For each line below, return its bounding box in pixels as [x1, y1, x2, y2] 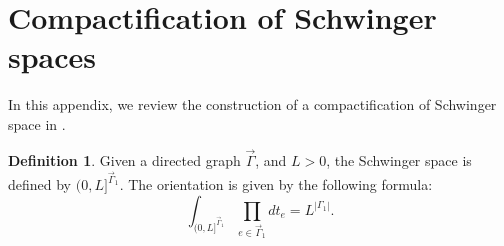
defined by [8, 174, 72, 195]
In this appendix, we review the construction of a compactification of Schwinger [8, 94, 497, 115]
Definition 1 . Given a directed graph [8, 149, 241, 170]
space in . [8, 113, 66, 134]
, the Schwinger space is [326, 149, 472, 170]
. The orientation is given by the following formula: [119, 174, 433, 195]
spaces [8, 36, 97, 77]
